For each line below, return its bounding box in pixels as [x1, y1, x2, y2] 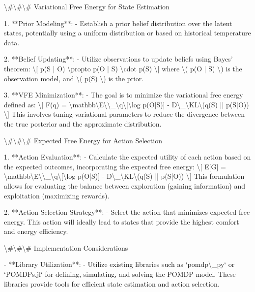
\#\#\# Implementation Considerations [4, 242, 128, 253]
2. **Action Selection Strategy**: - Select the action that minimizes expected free [4, 207, 250, 217]
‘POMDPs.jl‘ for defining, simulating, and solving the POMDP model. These [4, 269, 236, 279]
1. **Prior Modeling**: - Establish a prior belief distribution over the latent [4, 18, 232, 28]
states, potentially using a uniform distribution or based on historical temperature [4, 28, 251, 38]
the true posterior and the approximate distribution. [4, 118, 162, 129]
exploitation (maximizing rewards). [4, 190, 110, 200]
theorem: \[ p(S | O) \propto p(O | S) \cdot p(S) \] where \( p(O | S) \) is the [4, 63, 242, 73]
